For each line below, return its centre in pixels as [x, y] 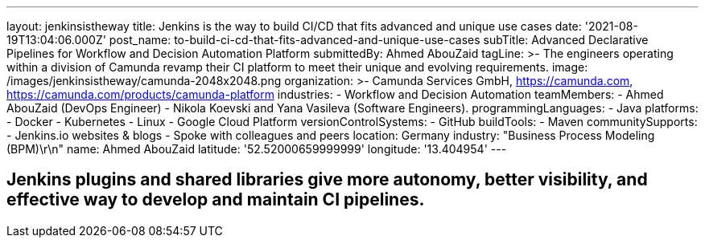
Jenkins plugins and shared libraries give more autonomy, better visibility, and [327, 180]
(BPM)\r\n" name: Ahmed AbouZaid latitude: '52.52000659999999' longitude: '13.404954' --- [257, 149]
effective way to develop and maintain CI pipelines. [216, 200]
